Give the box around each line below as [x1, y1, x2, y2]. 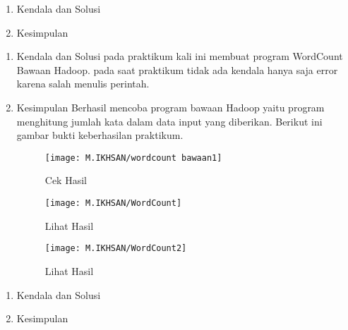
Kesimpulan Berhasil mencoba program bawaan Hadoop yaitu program [16, 99, 325, 114]
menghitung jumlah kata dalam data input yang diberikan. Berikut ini [16, 114, 323, 128]
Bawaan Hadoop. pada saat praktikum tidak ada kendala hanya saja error [16, 62, 338, 77]
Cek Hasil [44, 173, 87, 188]
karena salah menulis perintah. [16, 76, 150, 91]
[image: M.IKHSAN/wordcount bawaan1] [44, 152, 222, 163]
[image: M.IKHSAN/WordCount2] [44, 243, 187, 254]
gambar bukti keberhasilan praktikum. [16, 128, 184, 142]
